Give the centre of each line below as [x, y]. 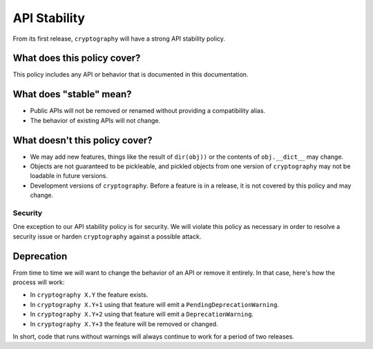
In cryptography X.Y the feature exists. [89, 295]
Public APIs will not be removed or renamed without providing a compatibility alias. [148, 111]
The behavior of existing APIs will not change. [95, 120]
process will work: [39, 282]
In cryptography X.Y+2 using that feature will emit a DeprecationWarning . [142, 315]
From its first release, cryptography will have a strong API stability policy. [119, 39]
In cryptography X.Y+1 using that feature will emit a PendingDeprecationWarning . [155, 304]
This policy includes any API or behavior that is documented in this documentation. [131, 74]
